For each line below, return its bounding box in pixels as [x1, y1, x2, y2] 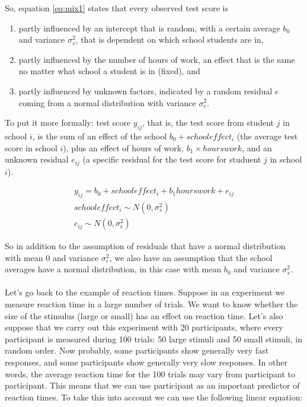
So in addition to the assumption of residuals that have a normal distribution [5, 240, 286, 252]
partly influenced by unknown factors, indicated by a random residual [18, 84, 273, 97]
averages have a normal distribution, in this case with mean [5, 263, 222, 275]
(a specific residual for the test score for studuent [82, 153, 261, 166]
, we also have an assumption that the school [109, 251, 273, 263]
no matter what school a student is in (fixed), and [18, 65, 200, 77]
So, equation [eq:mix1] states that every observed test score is [5, 2, 228, 14]
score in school [5, 141, 57, 154]
